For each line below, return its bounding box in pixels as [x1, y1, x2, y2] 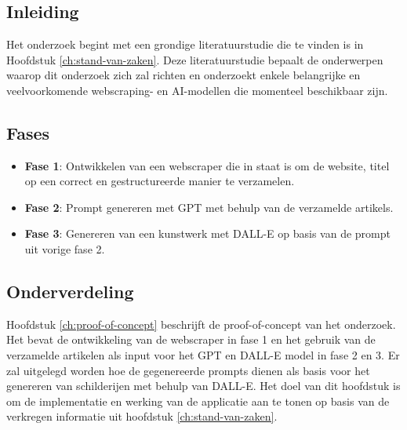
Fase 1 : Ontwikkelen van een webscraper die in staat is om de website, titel [24, 157, 390, 173]
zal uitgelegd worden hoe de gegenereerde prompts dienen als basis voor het [6, 362, 370, 378]
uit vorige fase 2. [24, 240, 105, 257]
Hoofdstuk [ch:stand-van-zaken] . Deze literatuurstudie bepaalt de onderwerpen [6, 51, 383, 67]
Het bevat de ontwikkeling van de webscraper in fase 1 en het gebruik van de [6, 331, 376, 348]
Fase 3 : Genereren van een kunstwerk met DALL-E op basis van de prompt [24, 225, 391, 242]
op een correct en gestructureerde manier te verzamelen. [24, 173, 295, 189]
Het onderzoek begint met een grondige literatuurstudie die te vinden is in [6, 36, 364, 52]
